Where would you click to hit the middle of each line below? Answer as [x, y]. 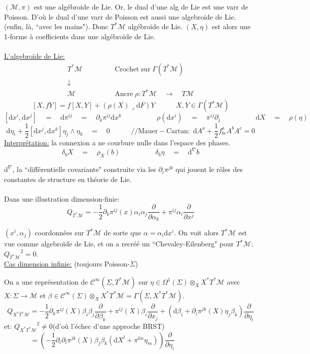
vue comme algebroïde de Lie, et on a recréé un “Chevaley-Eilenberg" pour [119, 243]
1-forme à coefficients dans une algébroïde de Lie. [80, 36]
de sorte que [122, 232]
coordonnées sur [60, 232]
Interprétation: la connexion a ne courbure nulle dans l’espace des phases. [117, 143]
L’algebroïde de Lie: [34, 56]
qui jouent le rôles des [209, 169]
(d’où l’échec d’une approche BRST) [109, 326]
